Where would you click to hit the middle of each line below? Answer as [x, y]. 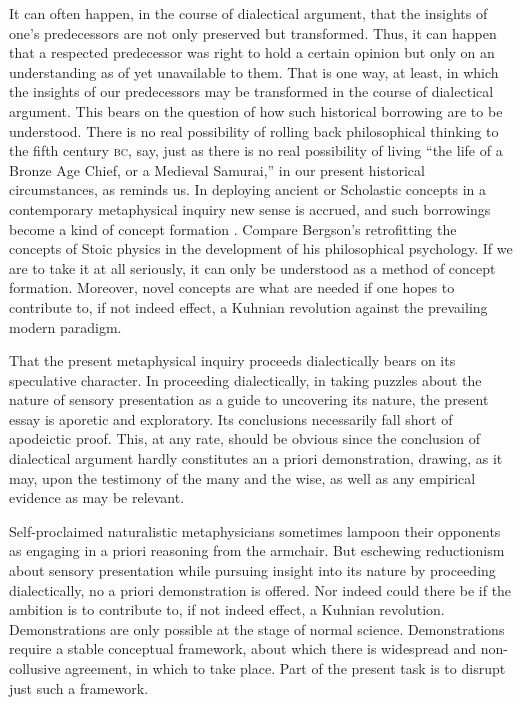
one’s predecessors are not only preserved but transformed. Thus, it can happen [253, 32]
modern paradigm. [65, 326]
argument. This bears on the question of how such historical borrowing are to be [256, 110]
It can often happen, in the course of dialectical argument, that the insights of [248, 13]
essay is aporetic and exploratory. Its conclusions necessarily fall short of [231, 418]
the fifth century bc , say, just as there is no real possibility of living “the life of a [256, 150]
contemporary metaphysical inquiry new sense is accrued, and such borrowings [250, 208]
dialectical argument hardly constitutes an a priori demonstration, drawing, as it [256, 458]
